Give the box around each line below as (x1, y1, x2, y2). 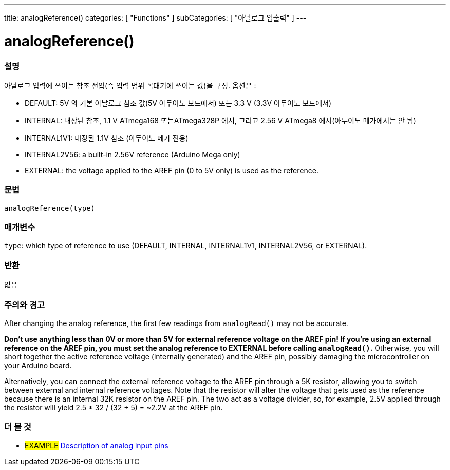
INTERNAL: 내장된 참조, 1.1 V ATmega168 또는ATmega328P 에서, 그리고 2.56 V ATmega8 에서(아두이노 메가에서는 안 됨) (25, 116, 416, 125)
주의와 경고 (4, 299, 45, 310)
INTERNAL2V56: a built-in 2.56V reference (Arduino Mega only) (25, 150, 240, 159)
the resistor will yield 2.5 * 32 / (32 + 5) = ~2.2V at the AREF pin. (4, 403, 223, 412)
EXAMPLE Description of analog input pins (25, 441, 168, 450)
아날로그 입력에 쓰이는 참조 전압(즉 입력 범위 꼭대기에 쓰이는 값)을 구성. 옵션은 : (4, 81, 256, 90)
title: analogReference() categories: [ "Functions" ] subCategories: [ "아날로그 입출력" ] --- (4, 13, 307, 22)
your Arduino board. (4, 360, 72, 370)
